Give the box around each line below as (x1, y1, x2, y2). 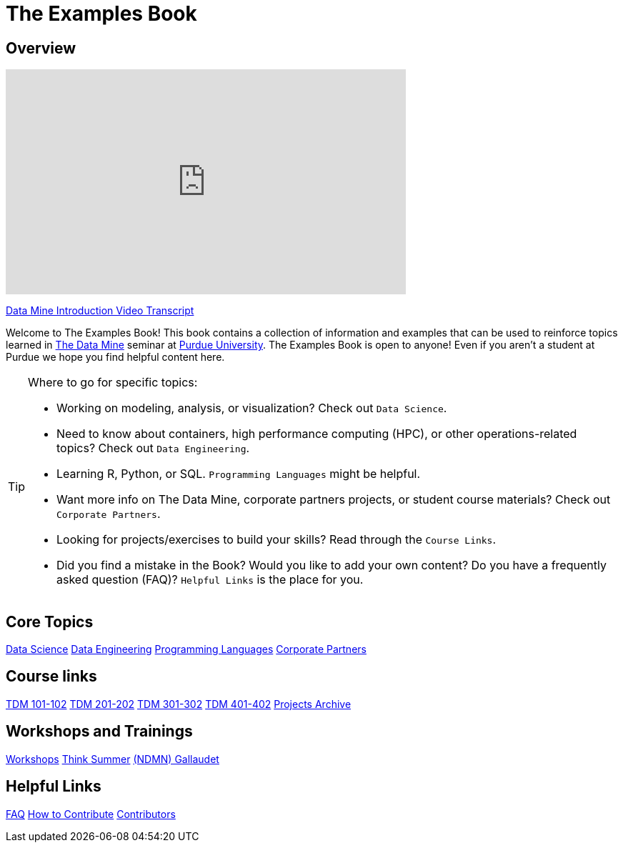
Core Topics (6, 612, 94, 631)
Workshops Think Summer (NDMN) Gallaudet (6, 752, 219, 765)
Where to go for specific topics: (28, 375, 198, 390)
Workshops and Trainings (6, 722, 193, 741)
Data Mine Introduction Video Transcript (6, 304, 194, 317)
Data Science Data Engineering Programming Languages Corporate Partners (6, 643, 367, 656)
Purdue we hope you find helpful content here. (6, 351, 225, 364)
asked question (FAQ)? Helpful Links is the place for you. (56, 572, 364, 587)
